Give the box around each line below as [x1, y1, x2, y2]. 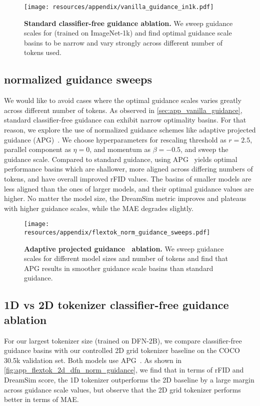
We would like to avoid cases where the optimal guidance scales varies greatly [4, 95, 241, 105]
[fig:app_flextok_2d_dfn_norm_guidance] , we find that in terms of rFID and [4, 364, 244, 375]
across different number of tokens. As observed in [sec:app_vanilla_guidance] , [4, 104, 242, 115]
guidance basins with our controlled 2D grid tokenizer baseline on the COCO [4, 345, 240, 355]
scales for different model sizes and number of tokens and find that [24, 253, 228, 263]
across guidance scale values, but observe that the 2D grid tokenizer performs [4, 384, 241, 394]
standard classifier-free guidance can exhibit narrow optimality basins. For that [4, 114, 246, 125]
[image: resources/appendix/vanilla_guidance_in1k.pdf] [24, 3, 214, 10]
